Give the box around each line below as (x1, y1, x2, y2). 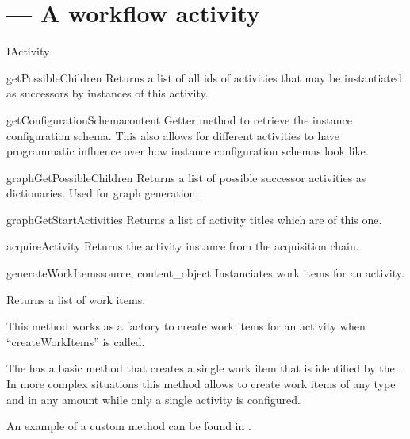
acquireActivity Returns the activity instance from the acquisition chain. (6, 238, 359, 254)
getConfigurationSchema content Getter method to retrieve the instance (6, 111, 352, 128)
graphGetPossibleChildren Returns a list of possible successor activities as (6, 169, 366, 185)
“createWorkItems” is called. (6, 333, 145, 349)
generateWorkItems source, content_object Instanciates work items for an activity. (6, 265, 404, 281)
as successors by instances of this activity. (6, 85, 209, 101)
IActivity (6, 43, 50, 59)
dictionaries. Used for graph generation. (6, 185, 199, 201)
